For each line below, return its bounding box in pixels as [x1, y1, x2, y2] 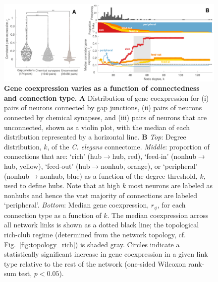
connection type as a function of [4, 210, 102, 220]
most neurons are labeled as [128, 180, 213, 191]
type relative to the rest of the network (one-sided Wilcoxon [4, 258, 186, 269]
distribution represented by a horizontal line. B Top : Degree [4, 132, 186, 142]
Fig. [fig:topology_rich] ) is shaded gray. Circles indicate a [4, 239, 180, 249]
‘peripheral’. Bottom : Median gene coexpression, [4, 200, 149, 210]
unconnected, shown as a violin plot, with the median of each [4, 122, 190, 132]
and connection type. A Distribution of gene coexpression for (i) [4, 92, 209, 103]
